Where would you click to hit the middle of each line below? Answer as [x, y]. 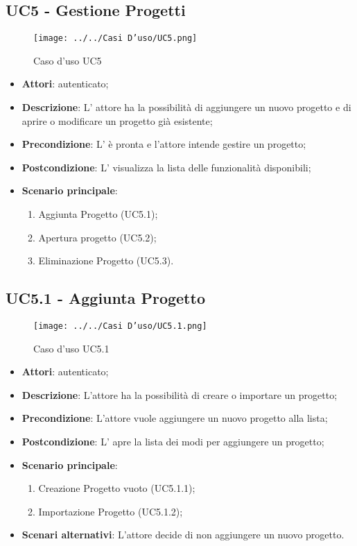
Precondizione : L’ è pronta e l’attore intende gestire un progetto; [164, 144]
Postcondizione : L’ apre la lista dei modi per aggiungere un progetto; [173, 442]
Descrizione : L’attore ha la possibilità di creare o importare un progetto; [180, 394]
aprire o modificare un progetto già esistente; [117, 120]
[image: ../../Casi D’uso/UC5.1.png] [120, 326]
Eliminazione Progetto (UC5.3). [106, 261]
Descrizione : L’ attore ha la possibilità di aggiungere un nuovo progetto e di [186, 107]
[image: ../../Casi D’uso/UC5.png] [115, 39]
